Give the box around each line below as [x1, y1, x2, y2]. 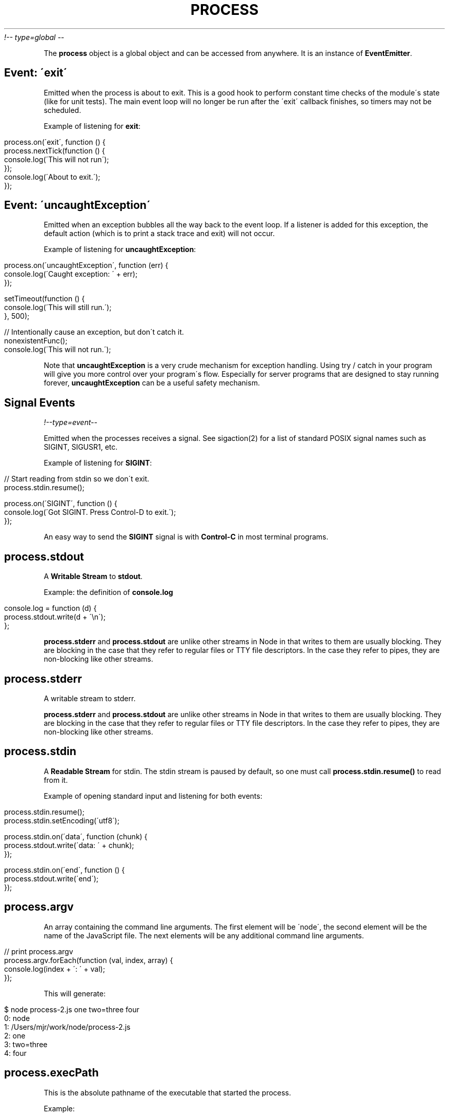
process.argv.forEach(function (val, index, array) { [4, 955, 173, 965]
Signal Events [4, 396, 75, 409]
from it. [44, 775, 68, 784]
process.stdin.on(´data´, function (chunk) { [4, 832, 148, 841]
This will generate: [44, 989, 106, 998]
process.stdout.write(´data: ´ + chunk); [4, 840, 134, 850]
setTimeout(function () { [4, 294, 85, 303]
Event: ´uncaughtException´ [4, 199, 151, 212]
